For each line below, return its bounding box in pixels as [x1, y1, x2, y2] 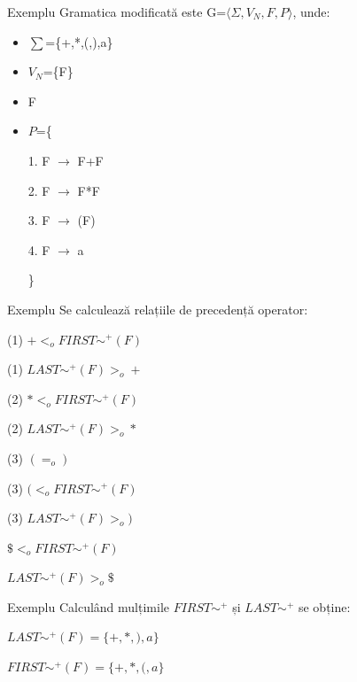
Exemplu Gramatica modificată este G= [7, 3, 227, 20]
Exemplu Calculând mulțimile [7, 597, 169, 616]
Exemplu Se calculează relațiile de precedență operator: [7, 299, 308, 318]
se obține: [298, 597, 351, 616]
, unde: [292, 3, 330, 20]
